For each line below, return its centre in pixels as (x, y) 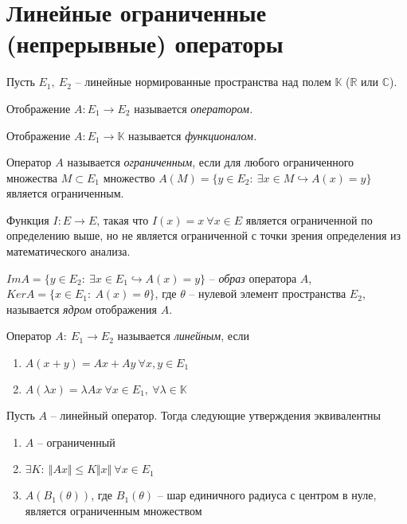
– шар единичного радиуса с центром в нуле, (267, 495)
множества (32, 177)
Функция (28, 219)
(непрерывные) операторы (145, 43)
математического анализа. (68, 251)
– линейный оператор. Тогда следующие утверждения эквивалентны (215, 415)
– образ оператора (253, 278)
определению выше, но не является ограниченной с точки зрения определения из (204, 235)
